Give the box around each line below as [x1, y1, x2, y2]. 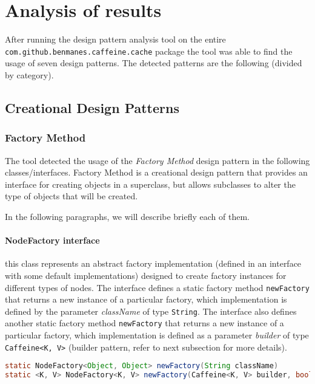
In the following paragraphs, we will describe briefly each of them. [5, 210, 250, 222]
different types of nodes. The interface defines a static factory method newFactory [5, 281, 310, 293]
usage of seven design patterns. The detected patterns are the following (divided [5, 57, 302, 69]
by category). [5, 68, 54, 81]
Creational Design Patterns [5, 98, 179, 117]
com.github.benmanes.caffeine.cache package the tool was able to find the [5, 44, 293, 57]
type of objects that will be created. [5, 190, 138, 202]
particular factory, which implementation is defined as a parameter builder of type [5, 329, 309, 341]
